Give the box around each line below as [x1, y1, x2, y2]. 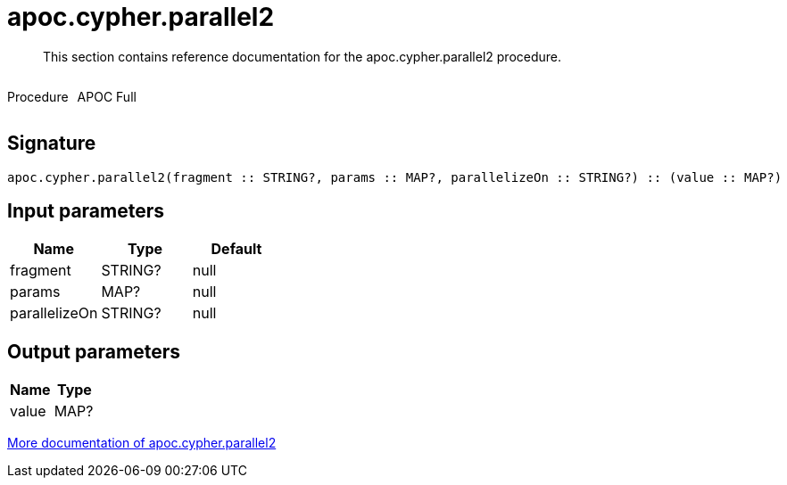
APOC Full [77, 88, 137, 104]
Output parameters [7, 340, 180, 363]
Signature [7, 132, 96, 155]
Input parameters [7, 200, 165, 223]
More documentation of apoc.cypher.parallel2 [7, 435, 277, 451]
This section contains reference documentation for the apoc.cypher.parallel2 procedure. [43, 48, 562, 64]
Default [211, 240, 262, 259]
